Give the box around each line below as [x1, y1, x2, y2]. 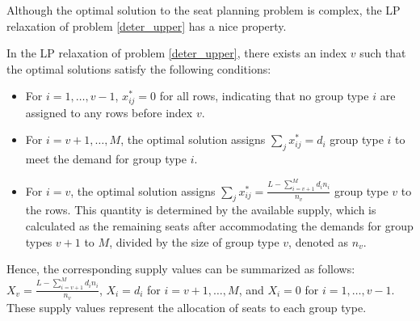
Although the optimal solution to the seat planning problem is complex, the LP [6, 2, 401, 18]
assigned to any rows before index [25, 103, 193, 120]
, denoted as [288, 233, 349, 250]
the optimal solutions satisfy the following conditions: [6, 60, 271, 77]
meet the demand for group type [25, 150, 187, 167]
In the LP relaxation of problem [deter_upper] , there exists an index [6, 44, 347, 61]
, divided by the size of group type [109, 233, 279, 250]
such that [359, 44, 406, 61]
